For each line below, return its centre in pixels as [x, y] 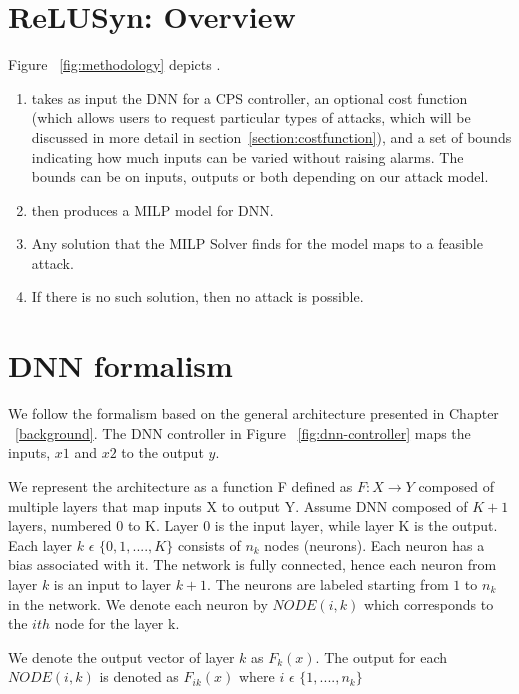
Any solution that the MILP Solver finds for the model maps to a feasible [257, 243]
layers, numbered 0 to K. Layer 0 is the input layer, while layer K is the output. [253, 525]
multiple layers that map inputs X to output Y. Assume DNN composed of [238, 505]
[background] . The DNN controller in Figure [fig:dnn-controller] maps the [243, 432]
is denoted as [139, 676]
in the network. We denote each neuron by [138, 603]
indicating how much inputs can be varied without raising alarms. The [247, 156]
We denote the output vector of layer [121, 656]
